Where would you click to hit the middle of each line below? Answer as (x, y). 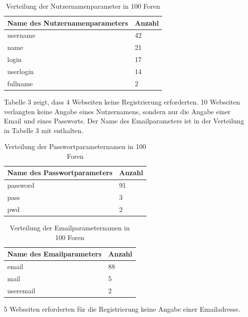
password (21, 185)
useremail (21, 290)
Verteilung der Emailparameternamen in (70, 228)
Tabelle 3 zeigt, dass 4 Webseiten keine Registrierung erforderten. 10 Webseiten (122, 101)
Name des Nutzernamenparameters (68, 23)
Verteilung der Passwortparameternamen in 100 (75, 146)
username (21, 35)
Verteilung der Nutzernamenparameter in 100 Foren (83, 6)
